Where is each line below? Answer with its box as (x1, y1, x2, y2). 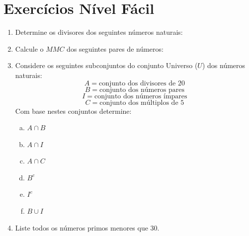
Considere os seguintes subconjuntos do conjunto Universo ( (15, 60, 198, 71)
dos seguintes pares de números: (67, 43, 164, 54)
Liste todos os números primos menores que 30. (15, 222, 160, 233)
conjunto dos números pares (99, 86, 185, 93)
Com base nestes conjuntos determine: (15, 105, 132, 116)
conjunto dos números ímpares (94, 92, 187, 100)
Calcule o (15, 43, 44, 54)
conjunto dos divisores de (99, 79, 176, 87)
